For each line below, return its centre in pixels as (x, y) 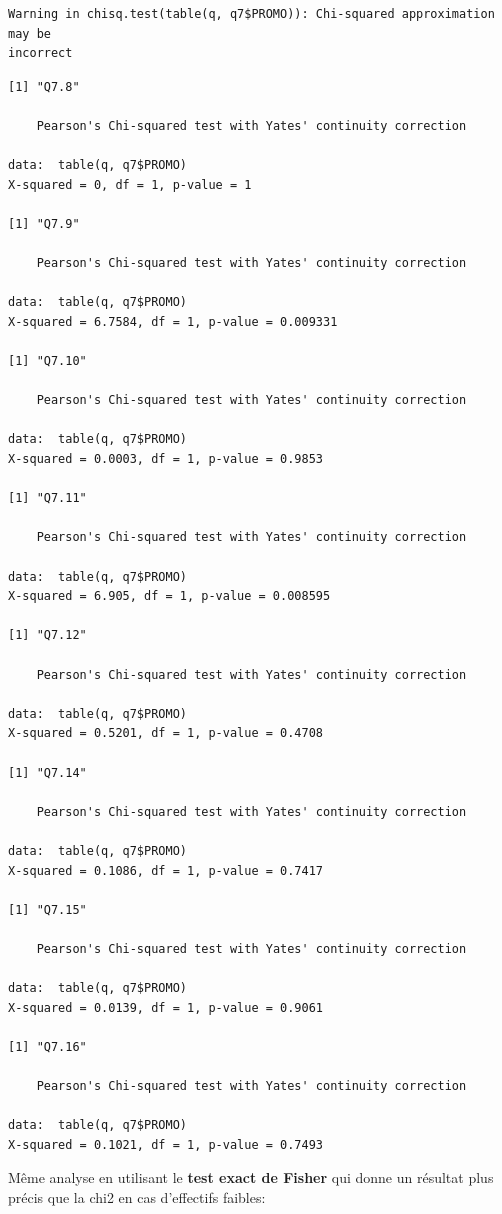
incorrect (40, 53)
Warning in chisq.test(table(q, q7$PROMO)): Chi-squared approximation (251, 14)
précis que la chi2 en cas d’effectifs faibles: (137, 1197)
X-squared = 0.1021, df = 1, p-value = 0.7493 (165, 1144)
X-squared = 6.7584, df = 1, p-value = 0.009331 (173, 321)
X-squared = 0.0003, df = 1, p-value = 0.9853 (165, 459)
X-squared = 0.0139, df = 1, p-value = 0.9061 (165, 1007)
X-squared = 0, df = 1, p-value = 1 (130, 184)
